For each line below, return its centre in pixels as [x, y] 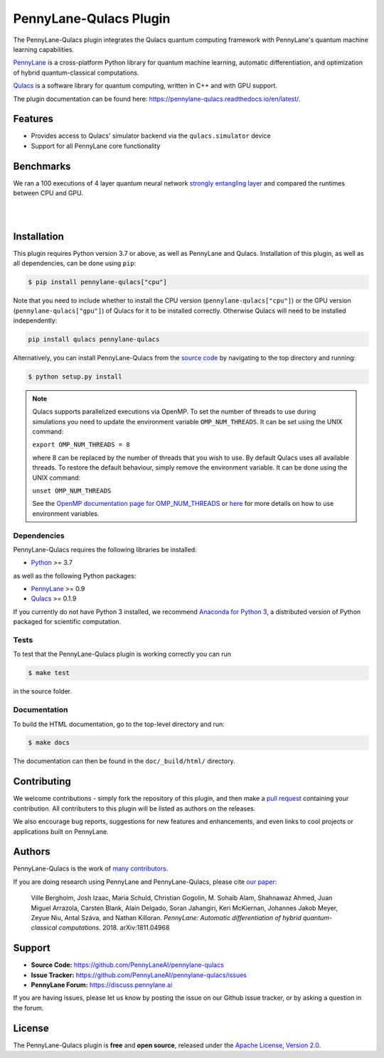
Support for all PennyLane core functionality [96, 146]
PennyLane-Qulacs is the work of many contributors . [91, 869]
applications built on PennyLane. [61, 831]
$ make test [49, 673]
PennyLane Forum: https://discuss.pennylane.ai [102, 985]
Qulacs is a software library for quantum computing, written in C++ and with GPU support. [145, 86]
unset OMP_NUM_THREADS [72, 491]
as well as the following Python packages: [75, 576]
